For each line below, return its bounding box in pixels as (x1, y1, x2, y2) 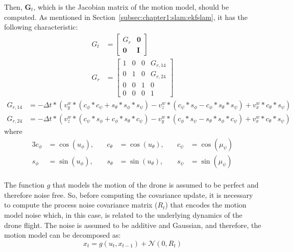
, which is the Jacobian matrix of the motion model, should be (33, 2, 229, 12)
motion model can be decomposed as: (4, 230, 121, 240)
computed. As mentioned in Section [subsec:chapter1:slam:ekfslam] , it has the (4, 11, 248, 22)
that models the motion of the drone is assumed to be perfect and (52, 179, 259, 190)
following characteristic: (4, 21, 78, 32)
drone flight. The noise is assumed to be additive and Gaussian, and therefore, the (4, 219, 261, 230)
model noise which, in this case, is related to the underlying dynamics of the (4, 209, 242, 220)
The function (4, 179, 44, 190)
